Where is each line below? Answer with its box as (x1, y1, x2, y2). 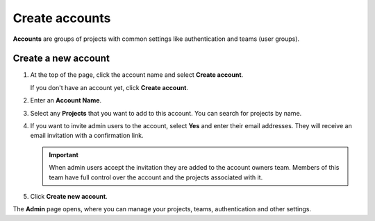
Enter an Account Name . (30, 96, 102, 105)
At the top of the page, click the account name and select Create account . (30, 71, 244, 79)
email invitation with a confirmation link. (30, 132, 144, 140)
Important (49, 150, 79, 159)
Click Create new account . (30, 192, 108, 200)
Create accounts (12, 10, 111, 26)
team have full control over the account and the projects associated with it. (49, 173, 263, 182)
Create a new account (12, 53, 110, 64)
